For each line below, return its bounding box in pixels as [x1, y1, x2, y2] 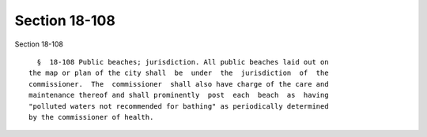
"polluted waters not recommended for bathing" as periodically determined [28, 102, 329, 110]
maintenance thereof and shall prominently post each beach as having [28, 91, 329, 100]
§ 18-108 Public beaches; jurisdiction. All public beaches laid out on [36, 57, 329, 66]
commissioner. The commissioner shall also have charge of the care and [28, 80, 329, 88]
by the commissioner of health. [28, 113, 154, 121]
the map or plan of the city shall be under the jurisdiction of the [28, 68, 329, 78]
